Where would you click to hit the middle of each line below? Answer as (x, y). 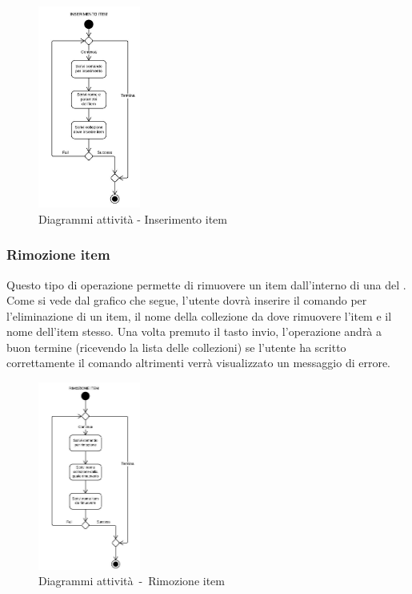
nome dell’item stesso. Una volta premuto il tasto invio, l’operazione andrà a (194, 331)
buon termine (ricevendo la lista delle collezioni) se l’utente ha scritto (176, 347)
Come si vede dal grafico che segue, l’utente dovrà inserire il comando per (187, 300)
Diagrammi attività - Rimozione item (132, 581)
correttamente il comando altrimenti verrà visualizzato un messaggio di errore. (199, 363)
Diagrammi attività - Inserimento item (133, 218)
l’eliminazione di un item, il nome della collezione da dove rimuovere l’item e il (199, 315)
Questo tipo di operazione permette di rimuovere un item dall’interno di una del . (206, 284)
